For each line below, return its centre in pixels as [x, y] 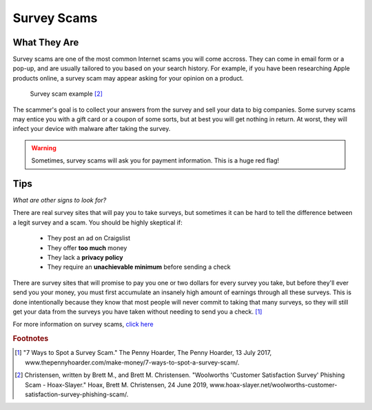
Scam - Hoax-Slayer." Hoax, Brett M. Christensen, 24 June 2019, [117, 385]
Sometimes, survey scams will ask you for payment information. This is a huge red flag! [155, 161]
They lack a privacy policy [85, 258]
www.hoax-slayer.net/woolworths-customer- [273, 385]
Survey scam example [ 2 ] [66, 94]
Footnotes [31, 339]
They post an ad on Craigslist [89, 238]
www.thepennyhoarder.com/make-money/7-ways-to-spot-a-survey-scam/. [132, 362]
